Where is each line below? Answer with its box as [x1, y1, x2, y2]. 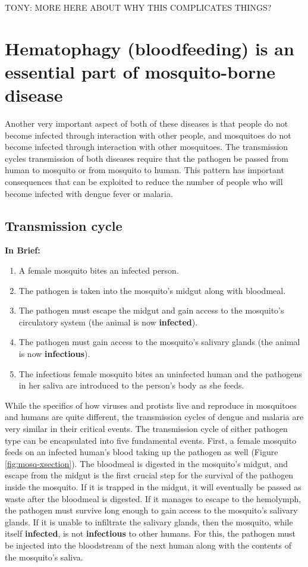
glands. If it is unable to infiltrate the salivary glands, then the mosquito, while [5, 515, 293, 528]
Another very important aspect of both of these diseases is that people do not [5, 117, 288, 130]
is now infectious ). [18, 347, 90, 360]
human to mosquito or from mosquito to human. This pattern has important [5, 164, 284, 176]
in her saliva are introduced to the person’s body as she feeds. [18, 379, 244, 391]
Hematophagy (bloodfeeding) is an [5, 36, 294, 60]
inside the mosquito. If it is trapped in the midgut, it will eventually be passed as [5, 480, 301, 493]
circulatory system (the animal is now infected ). [18, 315, 198, 328]
